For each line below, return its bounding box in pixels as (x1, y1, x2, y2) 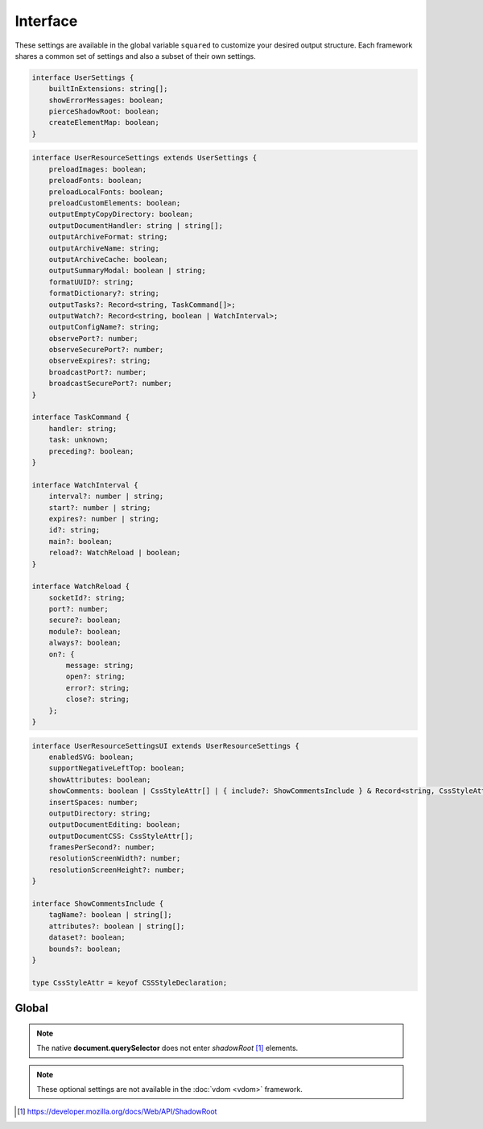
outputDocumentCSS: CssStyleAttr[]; (48, 831, 193, 841)
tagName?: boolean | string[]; (48, 911, 172, 919)
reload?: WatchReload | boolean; (48, 548, 181, 558)
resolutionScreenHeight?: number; (48, 865, 185, 874)
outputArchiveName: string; (48, 243, 160, 253)
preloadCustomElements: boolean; (48, 198, 181, 208)
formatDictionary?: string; (48, 288, 160, 298)
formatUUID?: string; (48, 277, 134, 286)
